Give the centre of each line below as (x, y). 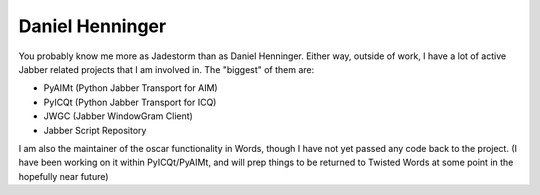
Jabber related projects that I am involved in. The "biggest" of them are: (166, 69)
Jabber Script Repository (95, 130)
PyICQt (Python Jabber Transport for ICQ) (130, 102)
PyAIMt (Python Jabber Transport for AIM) (131, 88)
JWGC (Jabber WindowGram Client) (118, 116)
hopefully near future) (63, 176)
